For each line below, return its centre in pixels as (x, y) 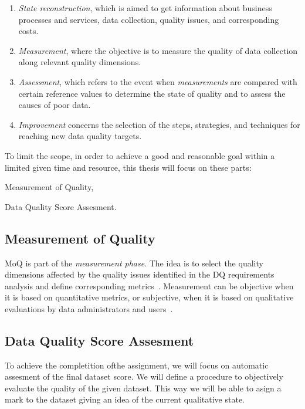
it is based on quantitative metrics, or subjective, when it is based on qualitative (149, 297)
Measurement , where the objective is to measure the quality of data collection (158, 50)
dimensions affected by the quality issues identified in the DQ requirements (140, 274)
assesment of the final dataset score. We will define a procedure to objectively (144, 376)
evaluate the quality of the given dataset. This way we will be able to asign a (143, 388)
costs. (28, 31)
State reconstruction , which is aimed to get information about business (145, 8)
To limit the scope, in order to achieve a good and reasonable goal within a (140, 155)
